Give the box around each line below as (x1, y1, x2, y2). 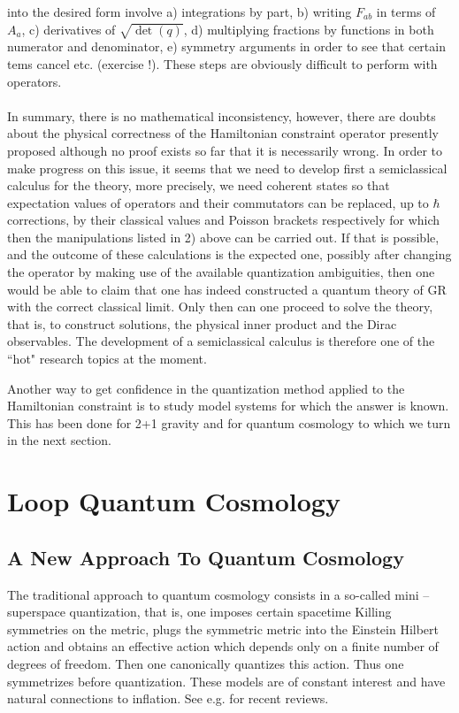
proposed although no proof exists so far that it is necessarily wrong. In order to (7, 141, 442, 159)
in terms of (376, 3, 436, 20)
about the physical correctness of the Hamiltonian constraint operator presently (7, 124, 439, 142)
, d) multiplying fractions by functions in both (183, 19, 434, 38)
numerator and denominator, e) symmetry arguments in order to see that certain (7, 37, 446, 56)
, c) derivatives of (21, 19, 116, 38)
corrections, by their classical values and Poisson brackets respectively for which (7, 211, 440, 229)
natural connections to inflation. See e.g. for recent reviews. (7, 689, 329, 708)
